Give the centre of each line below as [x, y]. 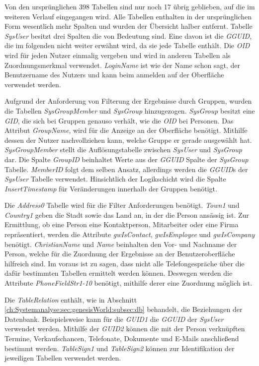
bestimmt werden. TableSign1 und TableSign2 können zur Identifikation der [120, 348]
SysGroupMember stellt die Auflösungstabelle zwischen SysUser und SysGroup [123, 150]
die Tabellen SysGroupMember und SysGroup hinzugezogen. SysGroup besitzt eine [130, 110]
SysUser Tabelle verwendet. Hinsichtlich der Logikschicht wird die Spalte [115, 179]
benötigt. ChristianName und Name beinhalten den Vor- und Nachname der [121, 244]
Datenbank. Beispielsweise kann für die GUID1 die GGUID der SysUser [114, 319]
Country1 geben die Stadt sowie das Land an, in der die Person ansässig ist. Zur [127, 214]
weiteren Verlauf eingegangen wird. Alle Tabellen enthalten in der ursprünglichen [128, 16]
